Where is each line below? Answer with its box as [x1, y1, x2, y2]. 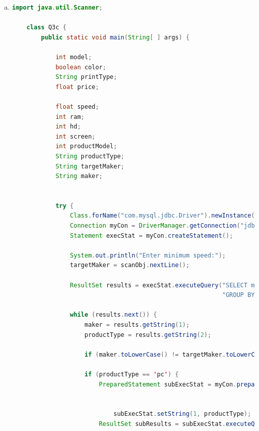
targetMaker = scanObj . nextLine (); [70, 262, 190, 269]
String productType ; [55, 152, 124, 160]
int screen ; [55, 133, 96, 140]
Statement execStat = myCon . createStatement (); [70, 232, 233, 239]
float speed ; [55, 103, 99, 110]
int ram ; [55, 113, 84, 120]
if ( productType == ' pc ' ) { [84, 370, 179, 378]
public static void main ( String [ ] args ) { [41, 33, 190, 41]
